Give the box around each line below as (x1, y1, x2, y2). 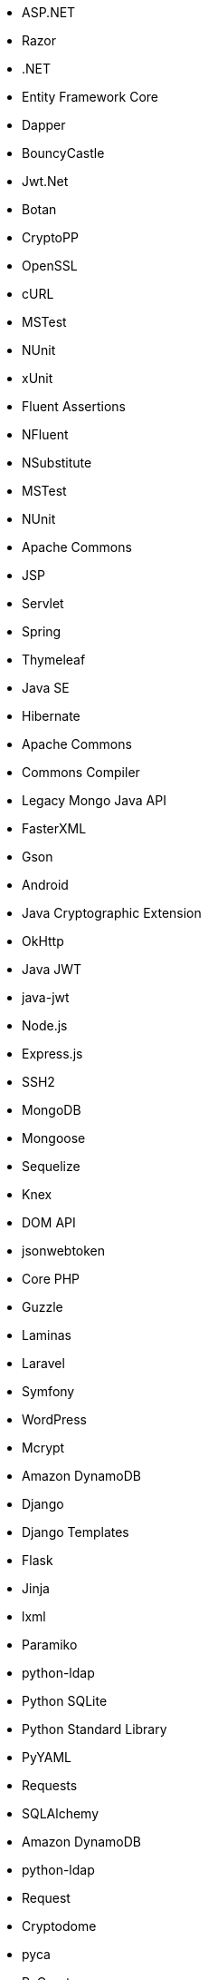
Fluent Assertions (22, 399, 127, 414)
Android (22, 877, 69, 892)
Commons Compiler (22, 764, 140, 780)
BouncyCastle (22, 145, 105, 161)
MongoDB (22, 1102, 81, 1118)
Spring (22, 624, 61, 639)
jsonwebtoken (22, 1243, 106, 1258)
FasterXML (22, 821, 87, 836)
